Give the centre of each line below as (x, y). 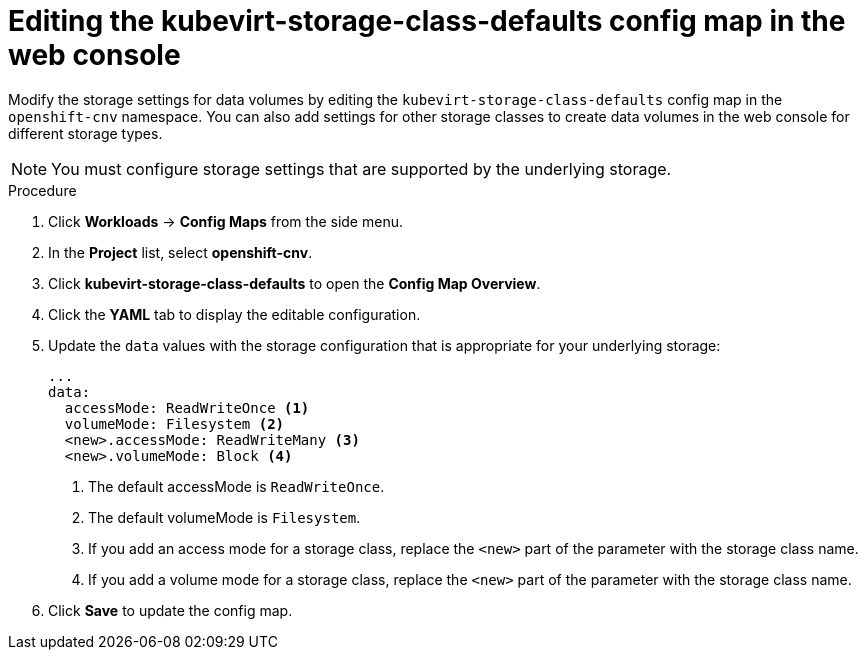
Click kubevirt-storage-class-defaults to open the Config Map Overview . (294, 283)
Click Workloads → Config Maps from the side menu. (225, 221)
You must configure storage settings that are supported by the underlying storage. (361, 168)
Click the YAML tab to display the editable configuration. (234, 314)
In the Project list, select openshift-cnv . (180, 252)
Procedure (42, 190)
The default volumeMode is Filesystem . (224, 517)
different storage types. (85, 133)
